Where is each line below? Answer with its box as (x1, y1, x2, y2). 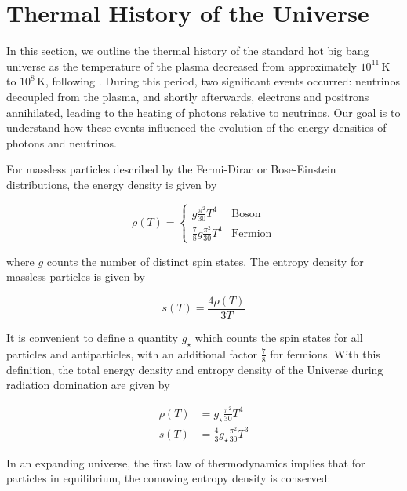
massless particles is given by (6, 268, 146, 285)
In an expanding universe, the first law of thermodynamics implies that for (6, 454, 365, 471)
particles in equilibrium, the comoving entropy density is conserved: (6, 470, 331, 486)
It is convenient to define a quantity (6, 329, 179, 346)
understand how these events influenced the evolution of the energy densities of (6, 119, 387, 136)
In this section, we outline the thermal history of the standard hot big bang (6, 42, 369, 59)
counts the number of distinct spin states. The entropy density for (46, 253, 364, 269)
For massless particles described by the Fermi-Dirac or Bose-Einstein (6, 161, 336, 177)
